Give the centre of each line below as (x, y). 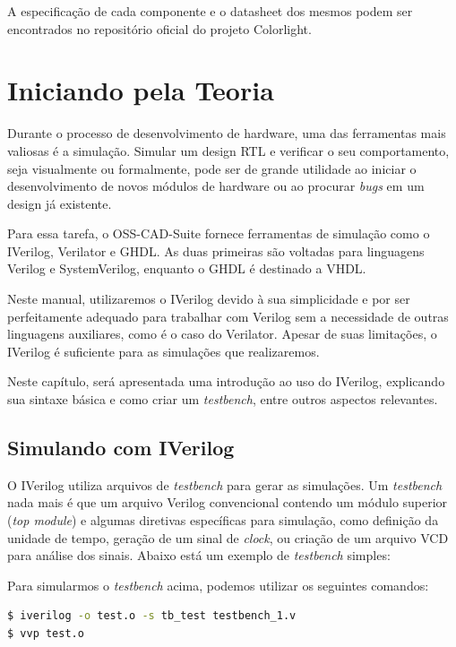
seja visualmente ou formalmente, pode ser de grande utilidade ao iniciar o (212, 168)
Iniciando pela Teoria (141, 90)
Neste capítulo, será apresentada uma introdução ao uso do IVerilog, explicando (226, 381)
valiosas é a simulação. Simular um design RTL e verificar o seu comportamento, (228, 150)
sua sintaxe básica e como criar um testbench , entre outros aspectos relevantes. (223, 399)
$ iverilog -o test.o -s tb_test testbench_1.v (152, 616)
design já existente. (60, 203)
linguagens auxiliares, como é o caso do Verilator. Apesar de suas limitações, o (222, 334)
